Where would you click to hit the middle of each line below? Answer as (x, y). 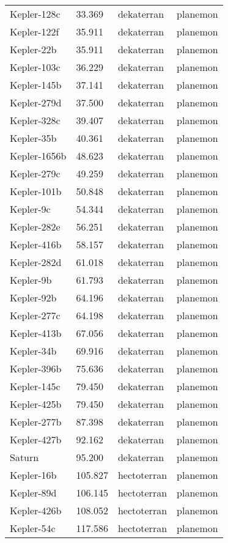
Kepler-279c (35, 173)
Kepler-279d (36, 102)
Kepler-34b (33, 351)
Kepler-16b (33, 475)
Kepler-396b (36, 368)
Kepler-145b (36, 85)
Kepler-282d (36, 262)
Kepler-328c (35, 120)
